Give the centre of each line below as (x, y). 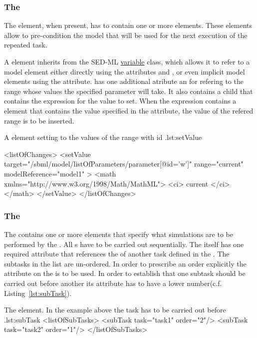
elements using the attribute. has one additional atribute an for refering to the (124, 81)
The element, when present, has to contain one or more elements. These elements (128, 25)
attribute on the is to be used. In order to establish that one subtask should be (125, 273)
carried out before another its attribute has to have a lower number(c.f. (113, 283)
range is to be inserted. (39, 120)
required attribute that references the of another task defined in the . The (117, 254)
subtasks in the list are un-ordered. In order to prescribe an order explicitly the (125, 263)
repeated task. (26, 45)
